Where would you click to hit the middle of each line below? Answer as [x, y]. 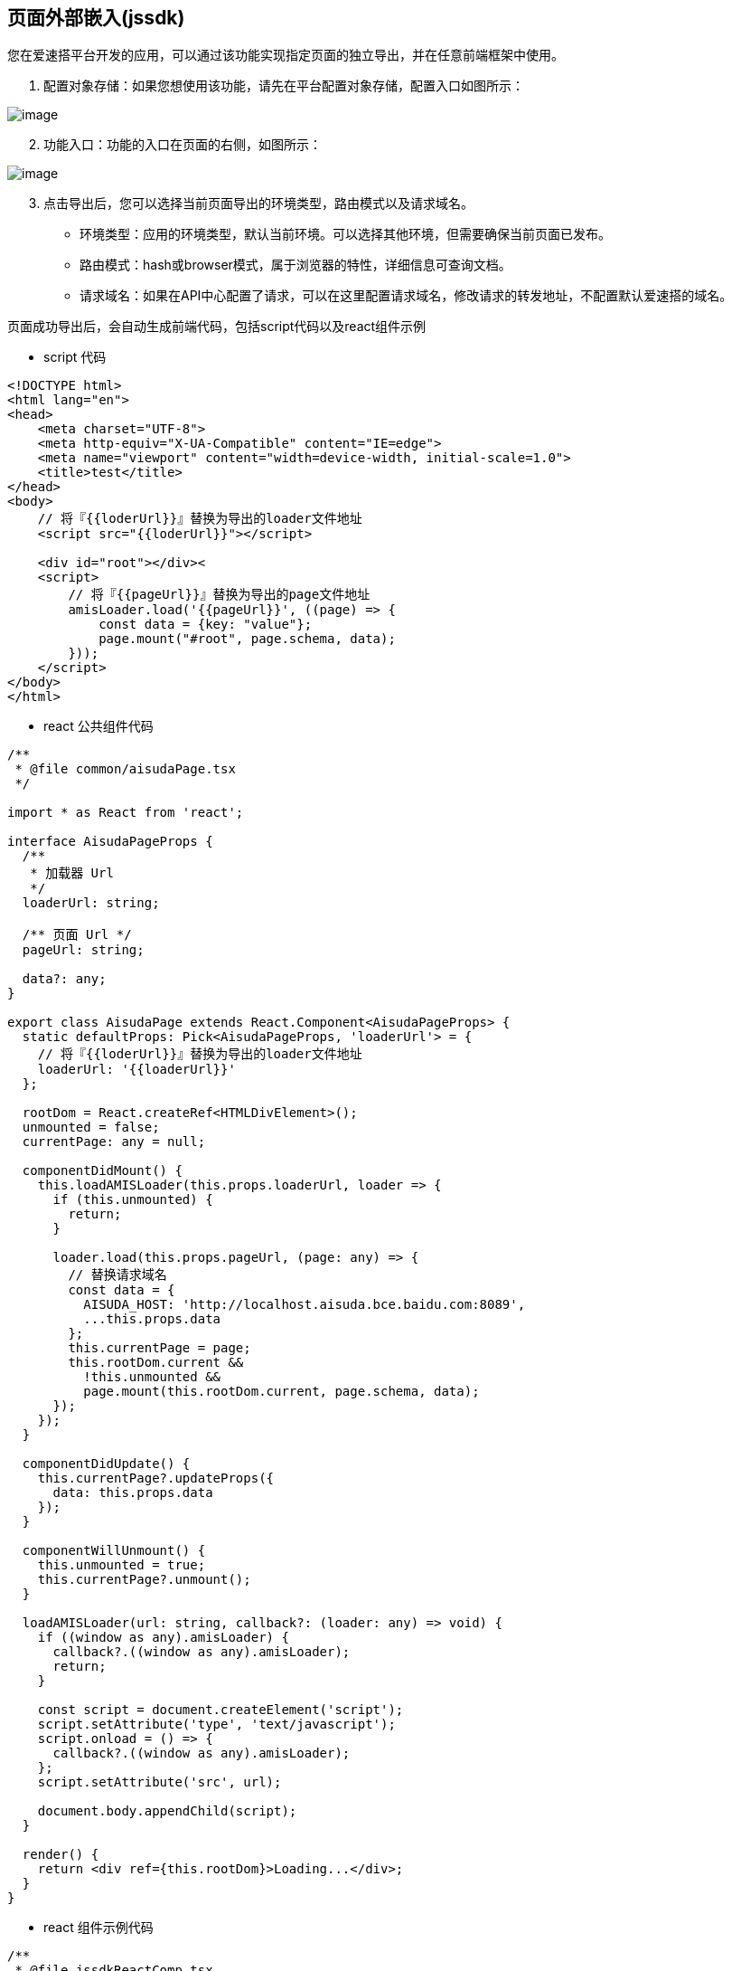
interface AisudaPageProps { [110, 842]
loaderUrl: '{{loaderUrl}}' [136, 1070]
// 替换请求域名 [117, 1275]
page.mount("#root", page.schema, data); [247, 639]
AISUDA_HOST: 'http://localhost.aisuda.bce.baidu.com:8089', [305, 1305]
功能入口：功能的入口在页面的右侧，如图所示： [183, 145]
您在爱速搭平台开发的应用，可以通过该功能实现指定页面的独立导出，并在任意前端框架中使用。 [286, 55]
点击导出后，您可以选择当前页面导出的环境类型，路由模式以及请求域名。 [258, 204]
